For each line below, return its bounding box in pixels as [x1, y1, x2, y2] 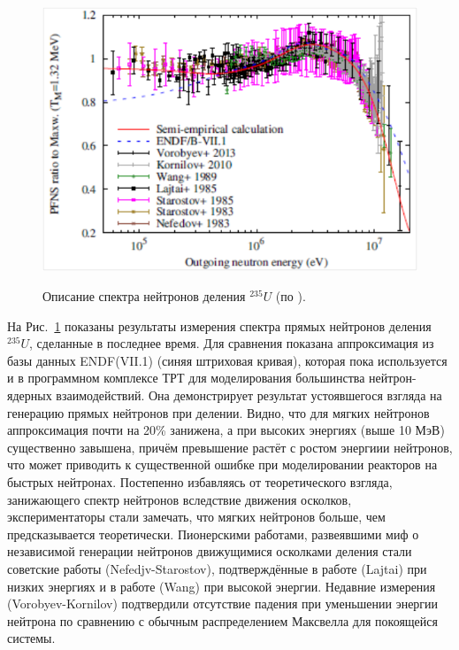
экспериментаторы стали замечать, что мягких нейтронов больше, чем [7, 507, 386, 526]
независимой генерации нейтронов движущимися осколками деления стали [7, 542, 412, 561]
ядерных [7, 386, 52, 404]
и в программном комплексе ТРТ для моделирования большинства [7, 368, 365, 387]
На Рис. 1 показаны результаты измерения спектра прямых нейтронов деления [7, 316, 432, 335]
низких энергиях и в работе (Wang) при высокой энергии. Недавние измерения [7, 576, 436, 595]
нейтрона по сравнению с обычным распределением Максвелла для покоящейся [7, 611, 438, 630]
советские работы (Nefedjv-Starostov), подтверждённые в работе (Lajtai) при [7, 559, 427, 577]
